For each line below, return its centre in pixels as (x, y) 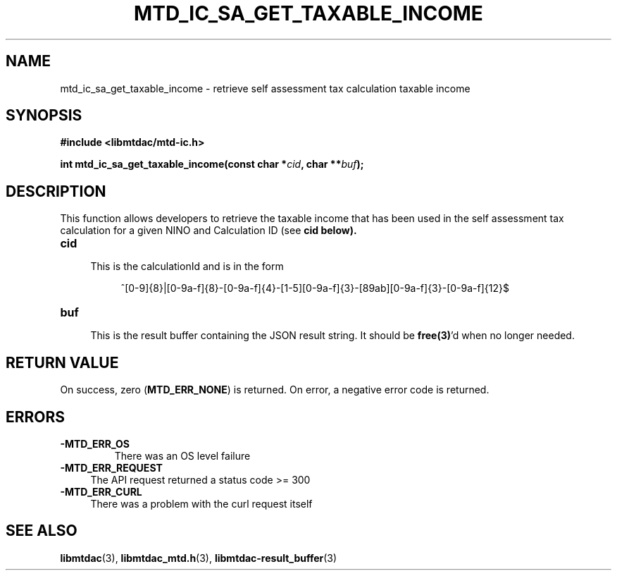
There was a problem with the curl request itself (201, 503)
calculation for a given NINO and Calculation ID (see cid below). (208, 231)
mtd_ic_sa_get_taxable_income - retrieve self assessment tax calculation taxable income (265, 88)
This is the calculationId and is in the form (187, 266)
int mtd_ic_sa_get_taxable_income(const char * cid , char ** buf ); (212, 164)
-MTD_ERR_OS (95, 443)
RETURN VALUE (62, 362)
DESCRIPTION (56, 191)
